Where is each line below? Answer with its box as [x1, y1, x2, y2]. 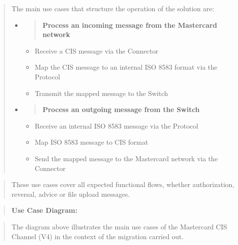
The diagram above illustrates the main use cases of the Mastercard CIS [11, 221, 227, 231]
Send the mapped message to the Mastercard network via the [35, 153, 218, 163]
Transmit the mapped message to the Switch [35, 88, 168, 98]
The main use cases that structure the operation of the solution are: [11, 3, 214, 13]
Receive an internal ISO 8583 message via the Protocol [35, 120, 199, 131]
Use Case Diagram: [11, 205, 77, 215]
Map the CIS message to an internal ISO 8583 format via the [35, 62, 218, 72]
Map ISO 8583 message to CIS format [35, 137, 148, 147]
